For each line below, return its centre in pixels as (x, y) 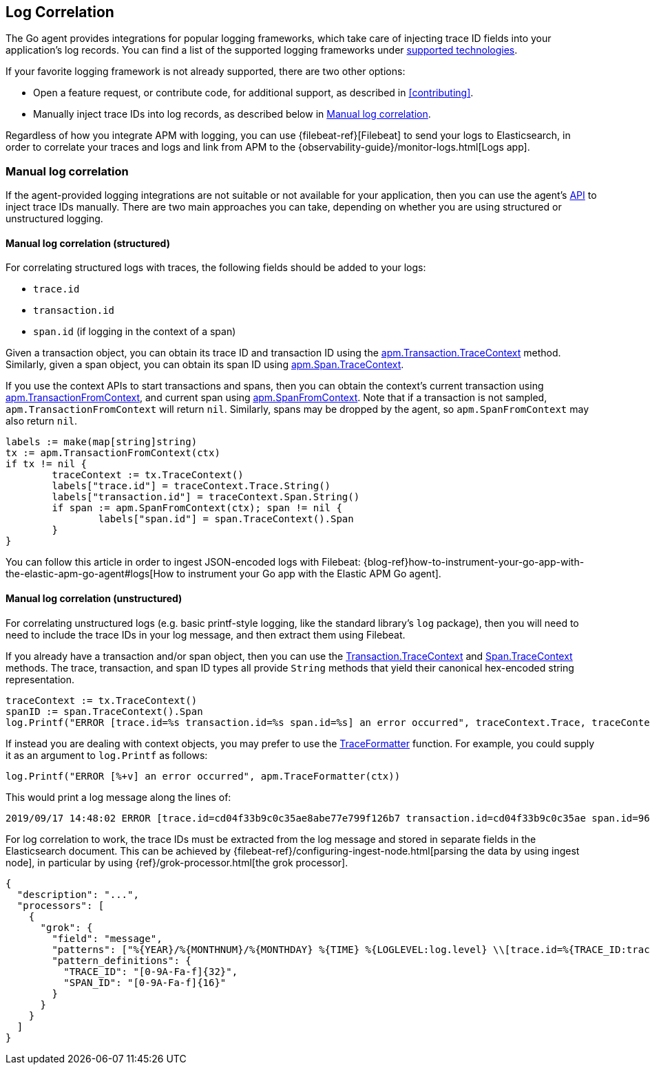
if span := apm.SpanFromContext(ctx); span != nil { (197, 508)
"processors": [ (61, 905)
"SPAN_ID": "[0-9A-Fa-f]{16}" (145, 982)
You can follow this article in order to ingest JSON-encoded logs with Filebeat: (183, 562)
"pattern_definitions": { (122, 960)
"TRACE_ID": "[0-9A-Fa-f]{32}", (151, 971)
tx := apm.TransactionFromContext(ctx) (113, 453)
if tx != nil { (46, 464)
